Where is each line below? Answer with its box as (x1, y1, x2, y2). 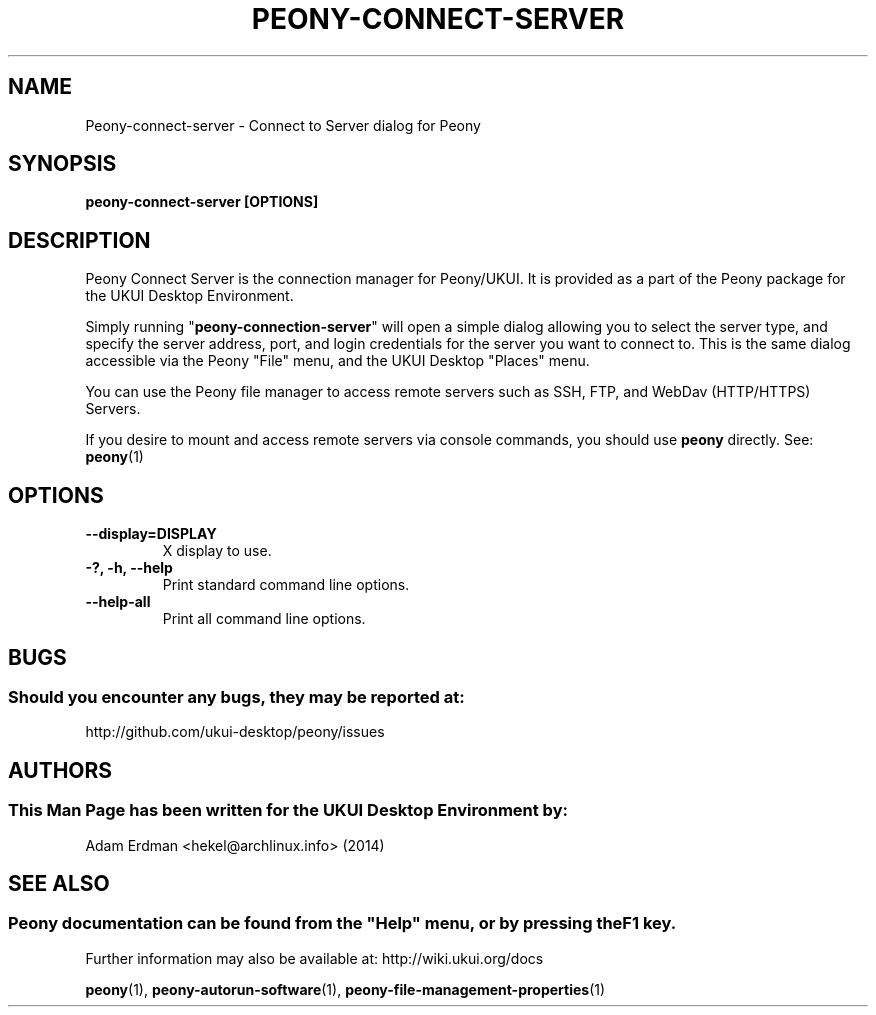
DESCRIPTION (8, 227, 151, 253)
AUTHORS (8, 757, 113, 783)
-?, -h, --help (85, 559, 173, 577)
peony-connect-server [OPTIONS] (85, 193, 319, 211)
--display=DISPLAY (85, 525, 217, 543)
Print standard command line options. (162, 576, 410, 594)
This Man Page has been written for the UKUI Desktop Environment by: (8, 800, 568, 821)
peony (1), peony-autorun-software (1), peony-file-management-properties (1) (85, 980, 606, 998)
